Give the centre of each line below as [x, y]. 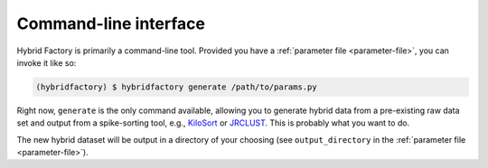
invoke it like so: [47, 62]
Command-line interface [111, 23]
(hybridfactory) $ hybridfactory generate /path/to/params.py [176, 87]
